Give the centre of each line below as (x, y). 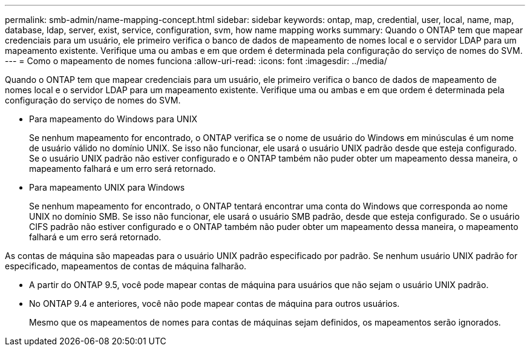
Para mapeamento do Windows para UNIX (113, 119)
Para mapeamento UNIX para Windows (107, 187)
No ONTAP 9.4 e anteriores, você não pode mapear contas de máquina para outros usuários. (214, 303)
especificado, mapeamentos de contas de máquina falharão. (126, 266)
